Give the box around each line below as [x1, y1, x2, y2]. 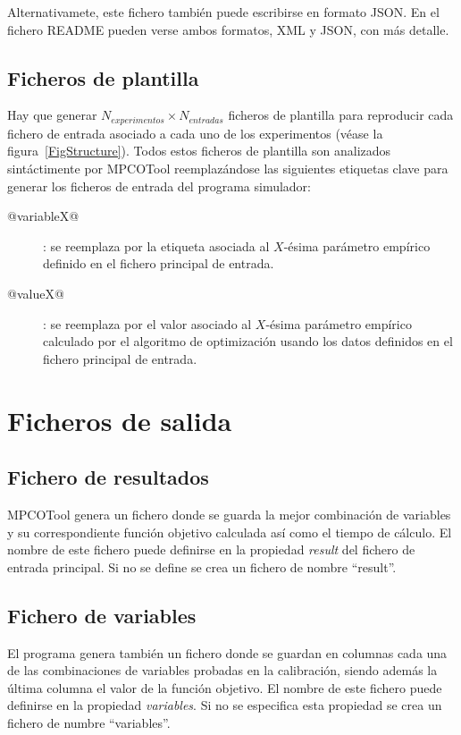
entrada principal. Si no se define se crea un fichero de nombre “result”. [7, 557, 397, 576]
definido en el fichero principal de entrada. [43, 254, 274, 273]
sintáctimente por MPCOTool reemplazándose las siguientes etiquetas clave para [7, 159, 448, 178]
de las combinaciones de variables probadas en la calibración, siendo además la [7, 661, 438, 680]
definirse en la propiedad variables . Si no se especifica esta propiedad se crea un [7, 696, 442, 714]
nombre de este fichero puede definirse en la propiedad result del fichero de [7, 540, 415, 559]
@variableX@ [7, 207, 80, 225]
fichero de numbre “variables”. [7, 713, 171, 731]
